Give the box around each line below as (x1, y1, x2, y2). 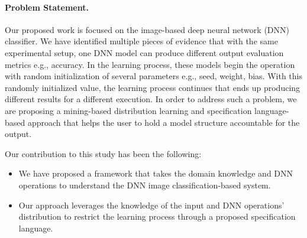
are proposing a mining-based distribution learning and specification (5, 104, 252, 116)
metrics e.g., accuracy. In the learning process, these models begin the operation (5, 58, 295, 70)
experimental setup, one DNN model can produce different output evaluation (5, 46, 284, 58)
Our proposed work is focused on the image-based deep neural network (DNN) (5, 23, 289, 35)
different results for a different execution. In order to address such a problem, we (5, 93, 297, 105)
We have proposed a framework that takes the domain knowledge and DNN (18, 167, 293, 180)
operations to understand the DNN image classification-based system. (18, 178, 271, 191)
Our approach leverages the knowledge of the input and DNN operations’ (18, 198, 285, 211)
